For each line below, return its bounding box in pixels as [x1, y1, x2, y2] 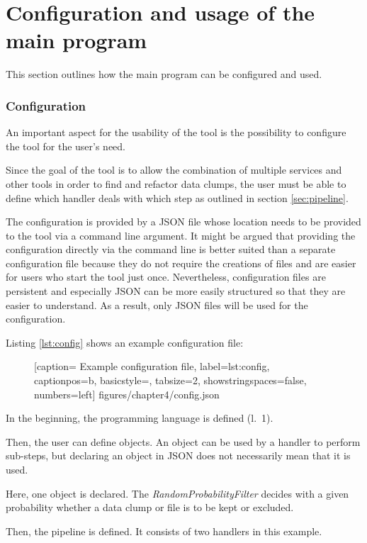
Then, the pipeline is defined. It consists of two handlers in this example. [6, 523, 322, 538]
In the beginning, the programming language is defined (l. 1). [6, 410, 273, 425]
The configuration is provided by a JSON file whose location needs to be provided [6, 214, 361, 229]
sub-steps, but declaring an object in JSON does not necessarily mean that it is [6, 448, 351, 463]
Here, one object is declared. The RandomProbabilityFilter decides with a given [6, 486, 349, 500]
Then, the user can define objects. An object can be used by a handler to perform [6, 434, 361, 449]
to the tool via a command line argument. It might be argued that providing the [6, 228, 356, 242]
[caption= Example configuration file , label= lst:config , [34, 359, 270, 374]
